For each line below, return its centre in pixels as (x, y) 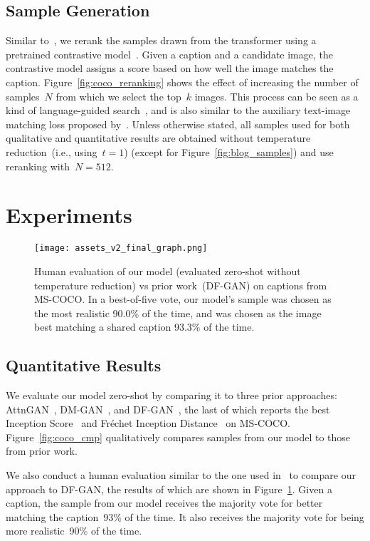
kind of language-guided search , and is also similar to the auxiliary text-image (178, 110)
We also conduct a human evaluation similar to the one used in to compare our (181, 475)
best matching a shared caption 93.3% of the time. (144, 327)
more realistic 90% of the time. (74, 531)
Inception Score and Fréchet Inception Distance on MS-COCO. (148, 423)
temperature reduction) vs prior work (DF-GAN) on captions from (181, 285)
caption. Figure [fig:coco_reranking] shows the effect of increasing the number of (182, 82)
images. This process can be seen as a (276, 96)
